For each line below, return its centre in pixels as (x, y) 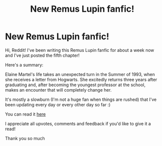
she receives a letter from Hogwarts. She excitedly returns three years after (81, 79)
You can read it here (25, 114)
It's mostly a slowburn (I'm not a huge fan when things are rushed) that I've (81, 99)
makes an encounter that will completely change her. (58, 90)
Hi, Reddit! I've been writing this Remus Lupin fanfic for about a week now (80, 50)
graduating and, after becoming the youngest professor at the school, (75, 85)
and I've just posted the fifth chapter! (42, 55)
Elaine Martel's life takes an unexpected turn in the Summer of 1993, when (80, 74)
